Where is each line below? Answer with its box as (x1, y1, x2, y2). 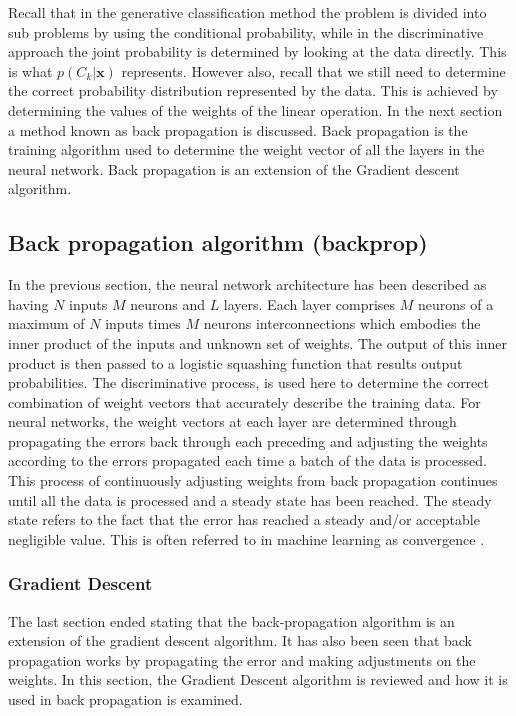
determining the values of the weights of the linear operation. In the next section (8, 99, 503, 120)
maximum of (8, 313, 85, 334)
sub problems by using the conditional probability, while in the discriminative (8, 21, 484, 42)
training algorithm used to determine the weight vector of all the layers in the (8, 139, 485, 160)
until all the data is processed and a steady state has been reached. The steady (8, 489, 492, 510)
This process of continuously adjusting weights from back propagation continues (8, 470, 498, 491)
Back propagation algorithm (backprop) (8, 227, 428, 258)
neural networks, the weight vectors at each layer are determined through (8, 411, 457, 432)
